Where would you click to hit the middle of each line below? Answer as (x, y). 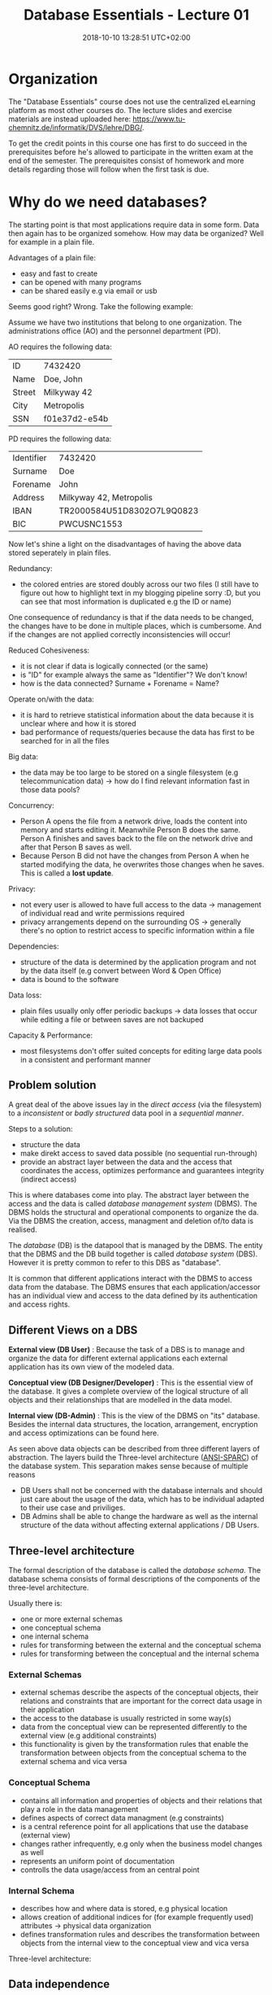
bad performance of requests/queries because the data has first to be (137, 732)
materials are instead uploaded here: (70, 119)
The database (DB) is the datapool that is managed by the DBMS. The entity (136, 1246)
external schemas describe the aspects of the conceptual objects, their (139, 1692)
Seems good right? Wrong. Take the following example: (101, 306)
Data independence (59, 1984)
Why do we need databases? (108, 202)
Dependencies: (34, 946)
